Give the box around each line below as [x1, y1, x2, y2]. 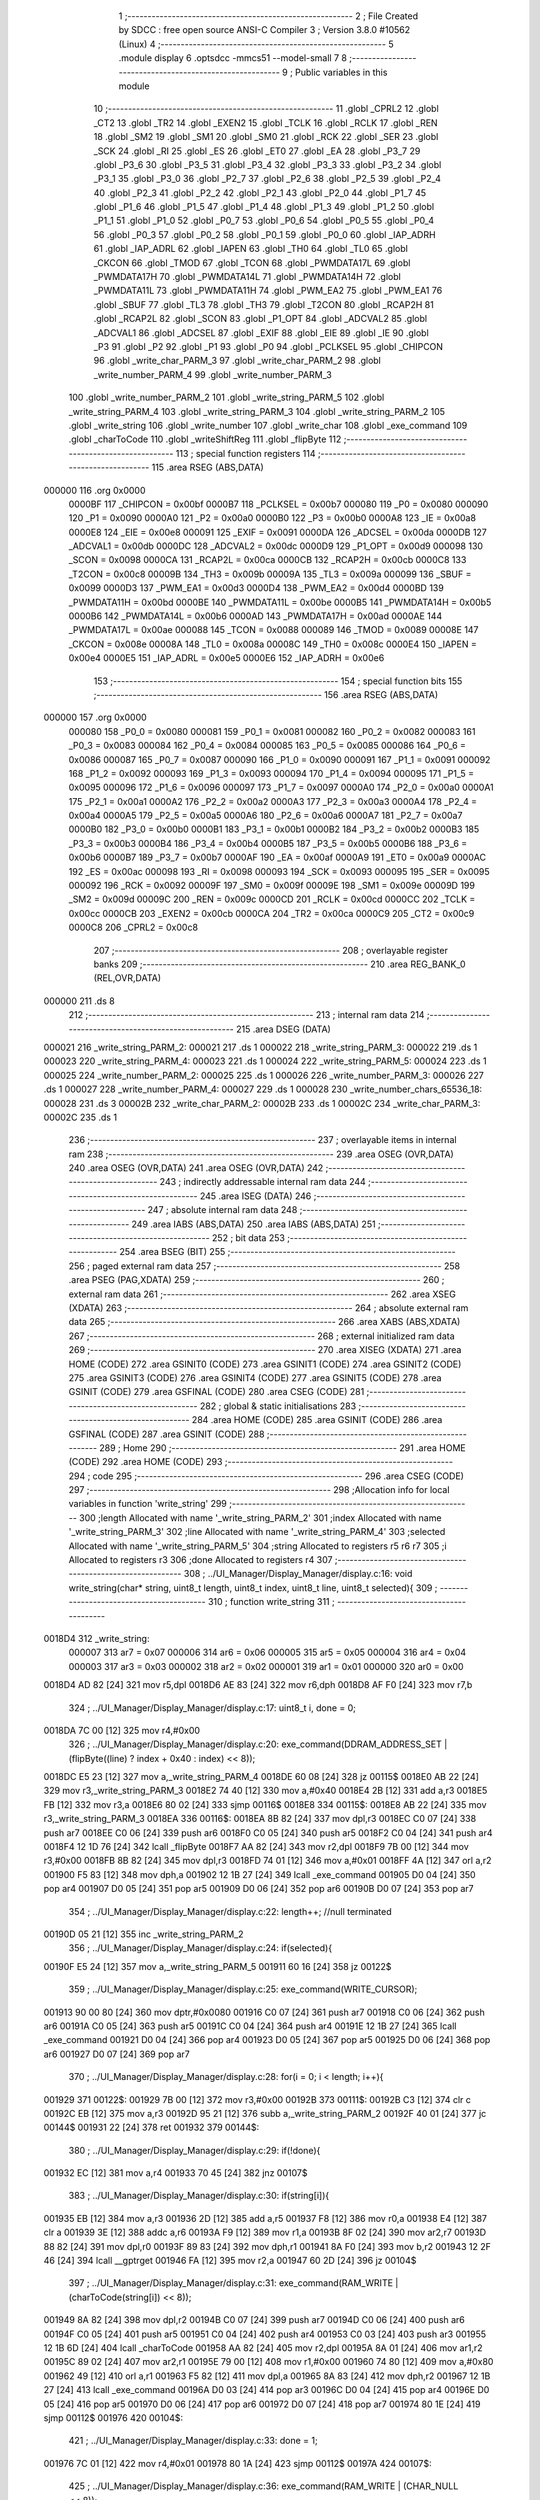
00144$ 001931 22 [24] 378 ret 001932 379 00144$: [43, 2121, 260, 2134]
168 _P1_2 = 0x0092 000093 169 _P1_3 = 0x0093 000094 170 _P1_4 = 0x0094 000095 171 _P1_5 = [68, 767, 475, 779]
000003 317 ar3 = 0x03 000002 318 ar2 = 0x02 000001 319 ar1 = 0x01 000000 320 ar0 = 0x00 [68, 1660, 464, 1672]
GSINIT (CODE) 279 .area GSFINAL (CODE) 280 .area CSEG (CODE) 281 [68, 1386, 365, 1398]
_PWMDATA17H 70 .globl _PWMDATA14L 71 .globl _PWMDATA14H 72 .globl [93, 271, 402, 283]
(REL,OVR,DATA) [93, 972, 162, 984]
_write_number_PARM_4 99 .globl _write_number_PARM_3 [93, 368, 332, 380]
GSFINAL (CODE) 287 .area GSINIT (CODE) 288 [68, 1428, 265, 1440]
